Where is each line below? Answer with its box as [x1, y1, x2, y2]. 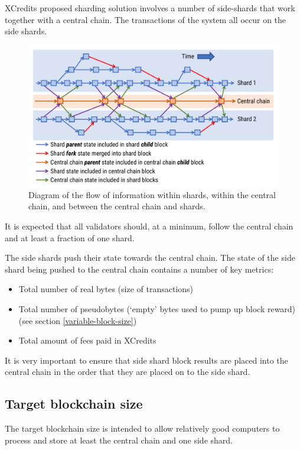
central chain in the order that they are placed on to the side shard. [5, 365, 250, 378]
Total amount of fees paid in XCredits [18, 334, 156, 347]
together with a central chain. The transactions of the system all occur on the [5, 13, 286, 25]
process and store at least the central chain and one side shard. [5, 433, 233, 446]
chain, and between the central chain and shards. [28, 200, 206, 212]
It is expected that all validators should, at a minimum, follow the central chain [5, 220, 294, 232]
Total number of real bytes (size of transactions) [18, 283, 193, 295]
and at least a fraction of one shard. [5, 231, 135, 244]
